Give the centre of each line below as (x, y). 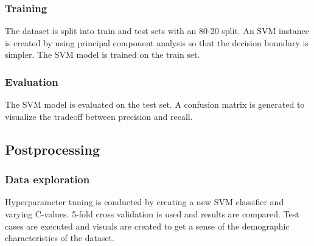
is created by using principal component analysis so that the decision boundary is (157, 42)
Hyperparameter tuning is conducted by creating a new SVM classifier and (145, 202)
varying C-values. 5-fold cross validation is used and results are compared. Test (152, 214)
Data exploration (47, 179)
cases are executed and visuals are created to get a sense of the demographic (147, 226)
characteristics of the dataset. (60, 238)
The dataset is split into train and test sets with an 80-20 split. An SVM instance (157, 31)
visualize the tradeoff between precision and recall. (99, 116)
